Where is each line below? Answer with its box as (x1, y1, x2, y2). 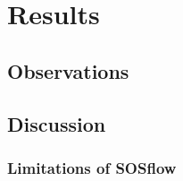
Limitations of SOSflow (7, 156, 177, 178)
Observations (7, 56, 129, 84)
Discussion (7, 109, 106, 137)
